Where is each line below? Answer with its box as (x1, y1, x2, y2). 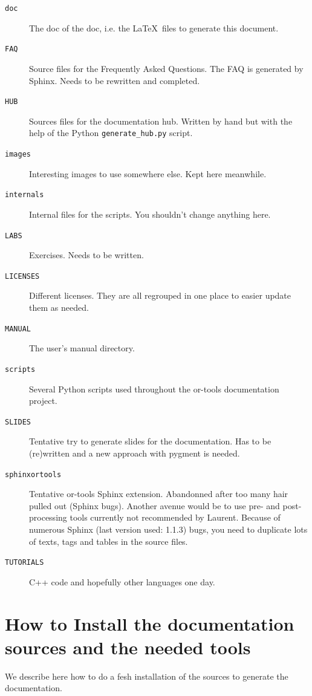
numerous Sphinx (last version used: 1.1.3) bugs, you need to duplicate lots (29, 522, 308, 535)
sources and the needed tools (5, 634, 251, 659)
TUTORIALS (5, 558, 44, 567)
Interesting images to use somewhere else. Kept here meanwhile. (29, 167, 267, 180)
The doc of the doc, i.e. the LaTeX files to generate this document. (29, 21, 279, 34)
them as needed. (29, 301, 89, 313)
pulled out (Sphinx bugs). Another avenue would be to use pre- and (29, 499, 280, 512)
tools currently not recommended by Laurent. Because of (70, 511, 281, 524)
